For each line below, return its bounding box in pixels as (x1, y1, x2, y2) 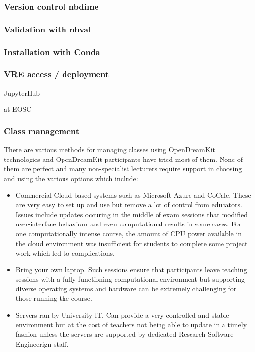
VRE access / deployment (4, 68, 109, 80)
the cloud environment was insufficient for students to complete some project (15, 238, 248, 248)
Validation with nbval (4, 23, 91, 35)
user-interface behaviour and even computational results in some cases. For (15, 219, 242, 229)
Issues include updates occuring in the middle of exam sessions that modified (15, 209, 248, 219)
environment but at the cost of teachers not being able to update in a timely (15, 319, 247, 329)
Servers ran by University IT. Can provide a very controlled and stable (15, 310, 229, 320)
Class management (4, 125, 80, 137)
